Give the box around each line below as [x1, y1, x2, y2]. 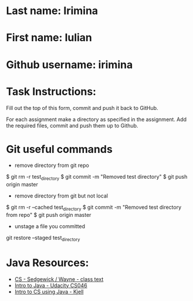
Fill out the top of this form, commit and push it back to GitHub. [6, 104, 158, 111]
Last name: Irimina [6, 4, 99, 18]
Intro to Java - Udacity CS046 [14, 282, 87, 289]
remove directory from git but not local [14, 192, 109, 199]
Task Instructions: [6, 85, 97, 98]
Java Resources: [6, 256, 89, 270]
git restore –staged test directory [6, 234, 80, 242]
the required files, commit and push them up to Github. [6, 122, 138, 129]
